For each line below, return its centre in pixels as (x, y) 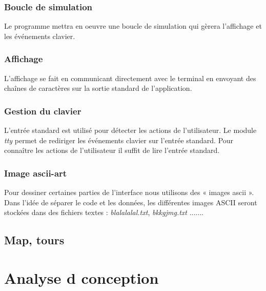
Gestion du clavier (43, 111)
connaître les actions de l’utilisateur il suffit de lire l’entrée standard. (112, 150)
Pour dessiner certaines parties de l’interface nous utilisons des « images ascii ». (129, 192)
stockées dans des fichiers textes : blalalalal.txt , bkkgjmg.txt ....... (104, 212)
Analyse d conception (81, 277)
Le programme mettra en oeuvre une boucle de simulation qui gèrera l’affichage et (133, 26)
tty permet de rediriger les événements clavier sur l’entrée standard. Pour (119, 140)
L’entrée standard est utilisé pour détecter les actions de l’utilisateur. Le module (130, 130)
